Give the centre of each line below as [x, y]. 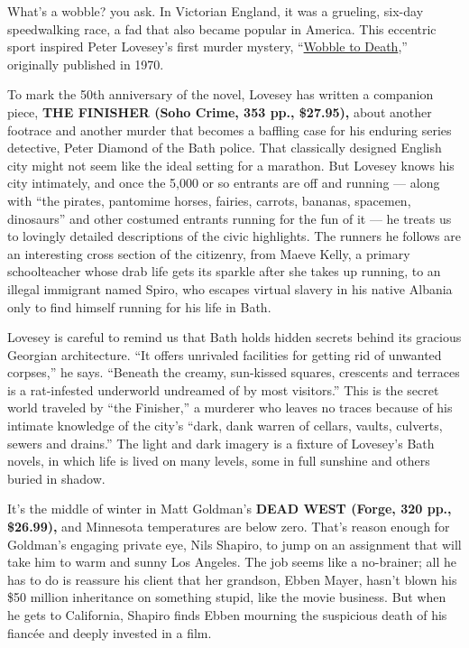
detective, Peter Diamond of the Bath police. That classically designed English [225, 148]
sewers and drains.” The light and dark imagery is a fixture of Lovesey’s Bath [221, 443]
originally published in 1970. [86, 64]
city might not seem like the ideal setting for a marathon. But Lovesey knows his [231, 165]
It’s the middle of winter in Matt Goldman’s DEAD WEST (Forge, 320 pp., [230, 509]
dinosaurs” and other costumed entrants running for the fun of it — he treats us [230, 218]
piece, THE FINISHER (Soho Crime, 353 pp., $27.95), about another [220, 111]
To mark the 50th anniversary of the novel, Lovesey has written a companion [221, 94]
